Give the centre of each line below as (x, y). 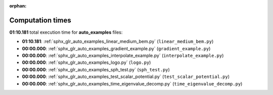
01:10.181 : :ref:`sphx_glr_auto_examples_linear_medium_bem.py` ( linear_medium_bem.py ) (118, 41)
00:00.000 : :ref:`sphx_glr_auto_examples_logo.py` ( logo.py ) (86, 62)
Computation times (40, 20)
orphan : (18, 6)
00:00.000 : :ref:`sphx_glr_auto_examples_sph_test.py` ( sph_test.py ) (96, 69)
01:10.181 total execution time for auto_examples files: (66, 32)
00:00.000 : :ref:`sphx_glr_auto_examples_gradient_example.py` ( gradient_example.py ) (116, 48)
